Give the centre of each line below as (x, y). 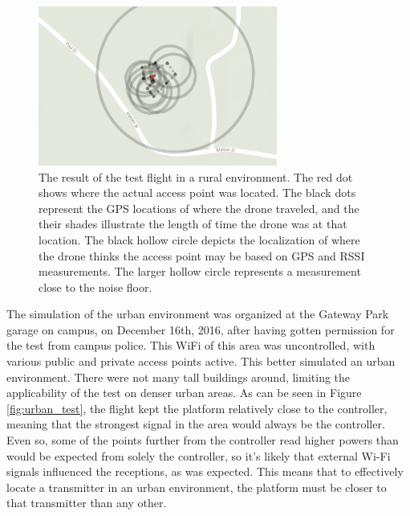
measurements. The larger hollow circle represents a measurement (200, 271)
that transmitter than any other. (87, 503)
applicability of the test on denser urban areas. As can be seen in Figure (184, 393)
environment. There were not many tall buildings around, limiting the (179, 377)
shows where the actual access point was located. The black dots (197, 192)
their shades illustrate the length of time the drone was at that (193, 224)
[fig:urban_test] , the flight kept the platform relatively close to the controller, (197, 408)
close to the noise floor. (95, 287)
